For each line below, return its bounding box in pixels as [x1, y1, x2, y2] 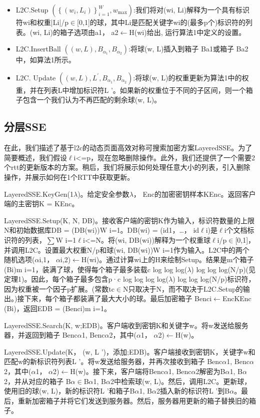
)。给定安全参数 [77, 188, 129, 199]
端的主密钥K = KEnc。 [4, 198, 79, 209]
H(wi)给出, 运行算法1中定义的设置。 [129, 26, 246, 37]
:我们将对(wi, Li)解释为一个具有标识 [133, 4, 250, 14]
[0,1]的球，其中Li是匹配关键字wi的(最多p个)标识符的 [77, 17, 246, 27]
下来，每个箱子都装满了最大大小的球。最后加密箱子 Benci [24, 293, 212, 304]
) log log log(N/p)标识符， [172, 274, 255, 284]
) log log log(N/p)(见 [191, 264, 256, 274]
